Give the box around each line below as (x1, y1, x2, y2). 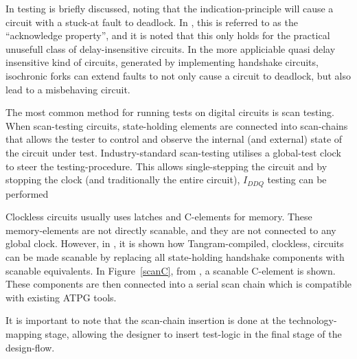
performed (5, 186, 49, 200)
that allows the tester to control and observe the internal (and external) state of (5, 132, 343, 146)
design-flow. (5, 340, 55, 354)
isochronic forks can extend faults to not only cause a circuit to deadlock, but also (5, 68, 351, 82)
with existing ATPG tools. (5, 290, 117, 304)
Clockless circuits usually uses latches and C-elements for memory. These (5, 209, 312, 224)
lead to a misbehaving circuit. (5, 82, 130, 96)
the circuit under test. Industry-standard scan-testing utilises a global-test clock (5, 145, 341, 159)
